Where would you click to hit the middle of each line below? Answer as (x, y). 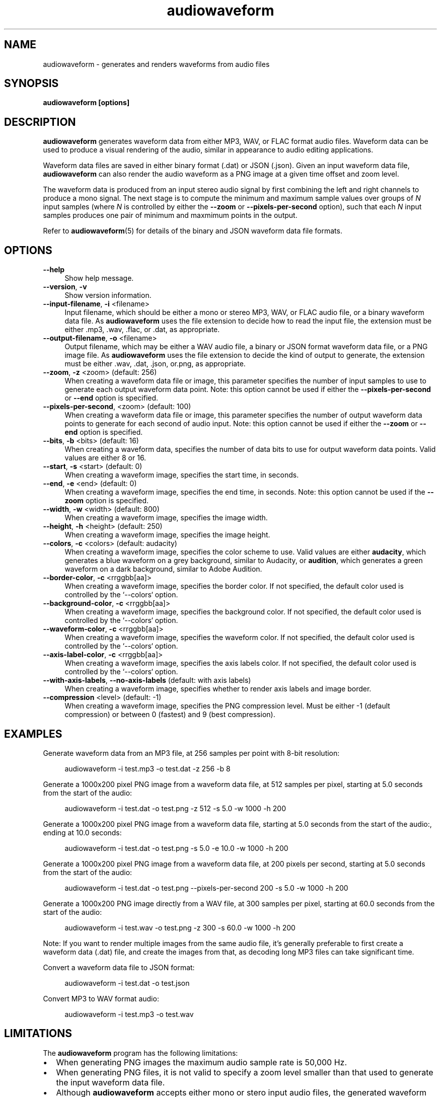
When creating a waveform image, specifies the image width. (166, 518)
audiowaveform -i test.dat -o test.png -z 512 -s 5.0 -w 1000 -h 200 (175, 808)
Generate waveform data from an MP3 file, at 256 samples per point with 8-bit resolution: (191, 753)
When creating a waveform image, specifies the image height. (167, 535)
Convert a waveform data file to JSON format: (119, 967)
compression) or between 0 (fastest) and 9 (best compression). (170, 715)
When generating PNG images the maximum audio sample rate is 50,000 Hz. (202, 1062)
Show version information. (108, 295)
